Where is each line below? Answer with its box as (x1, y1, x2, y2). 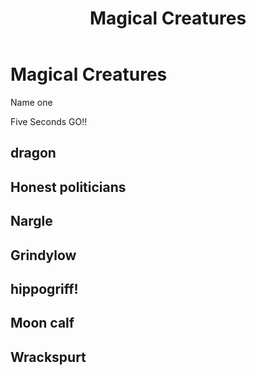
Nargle (10, 213, 53, 230)
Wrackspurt (10, 348, 87, 366)
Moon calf (10, 315, 75, 332)
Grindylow (10, 247, 77, 264)
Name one (10, 96, 53, 108)
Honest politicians (10, 178, 127, 196)
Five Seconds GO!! (10, 115, 88, 127)
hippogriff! (10, 280, 79, 297)
